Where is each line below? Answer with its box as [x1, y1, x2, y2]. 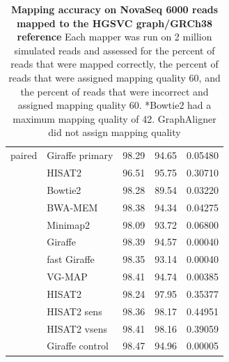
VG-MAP [47, 269, 88, 284]
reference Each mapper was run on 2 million [17, 29, 212, 44]
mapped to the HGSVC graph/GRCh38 [16, 15, 213, 30]
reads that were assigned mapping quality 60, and [8, 70, 221, 84]
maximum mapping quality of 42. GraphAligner [13, 111, 216, 126]
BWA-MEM [47, 199, 98, 214]
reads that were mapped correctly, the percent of [10, 56, 219, 71]
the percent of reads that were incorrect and [20, 84, 209, 98]
